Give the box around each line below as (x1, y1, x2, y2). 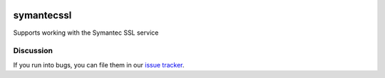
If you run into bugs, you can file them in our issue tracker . (13, 60, 185, 69)
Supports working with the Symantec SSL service (13, 28, 159, 37)
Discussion (13, 46, 53, 56)
